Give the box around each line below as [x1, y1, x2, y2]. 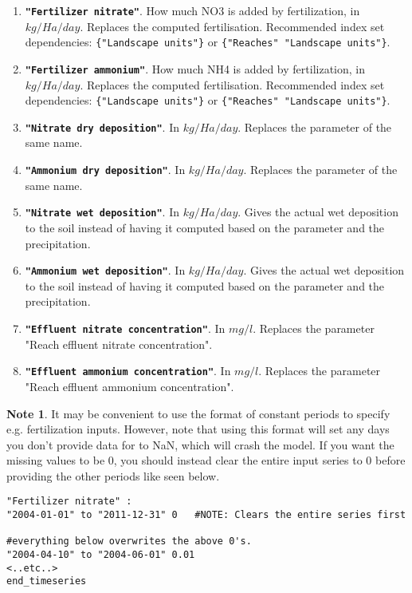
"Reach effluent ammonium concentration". [25, 378, 234, 394]
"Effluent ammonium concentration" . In [25, 362, 231, 379]
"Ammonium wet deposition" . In [25, 262, 186, 279]
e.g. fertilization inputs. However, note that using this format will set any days [6, 421, 390, 437]
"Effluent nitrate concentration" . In [25, 320, 226, 336]
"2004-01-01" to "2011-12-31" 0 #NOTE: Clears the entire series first [6, 509, 406, 521]
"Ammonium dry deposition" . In [25, 161, 186, 178]
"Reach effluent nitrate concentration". [25, 335, 213, 352]
